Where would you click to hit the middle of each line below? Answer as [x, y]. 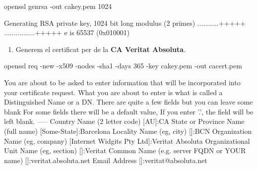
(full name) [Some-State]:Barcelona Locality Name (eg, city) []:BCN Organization [128, 131]
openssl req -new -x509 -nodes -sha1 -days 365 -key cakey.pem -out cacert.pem [123, 66]
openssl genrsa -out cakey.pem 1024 [58, 6]
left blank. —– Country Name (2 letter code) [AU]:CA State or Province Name [124, 121]
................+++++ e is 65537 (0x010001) [67, 32]
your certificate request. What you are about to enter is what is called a [113, 92]
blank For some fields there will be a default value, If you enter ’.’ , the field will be [129, 111]
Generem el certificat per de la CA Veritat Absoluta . [101, 49]
